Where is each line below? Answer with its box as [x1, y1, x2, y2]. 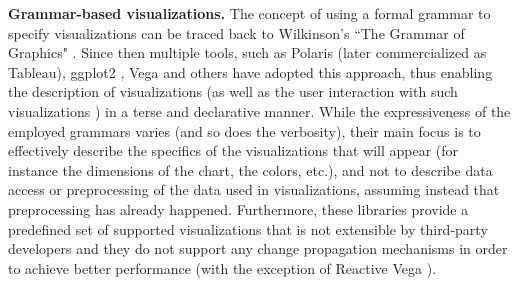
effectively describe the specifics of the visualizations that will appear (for [8, 140, 459, 161]
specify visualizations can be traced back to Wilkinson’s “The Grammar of [8, 22, 465, 43]
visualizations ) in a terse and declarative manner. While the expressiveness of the [8, 100, 511, 121]
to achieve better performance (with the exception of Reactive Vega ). [8, 257, 437, 278]
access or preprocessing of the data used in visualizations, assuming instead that [8, 179, 500, 200]
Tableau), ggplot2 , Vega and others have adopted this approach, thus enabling [8, 61, 493, 82]
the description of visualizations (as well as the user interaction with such [8, 81, 458, 102]
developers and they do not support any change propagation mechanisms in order [8, 238, 508, 259]
